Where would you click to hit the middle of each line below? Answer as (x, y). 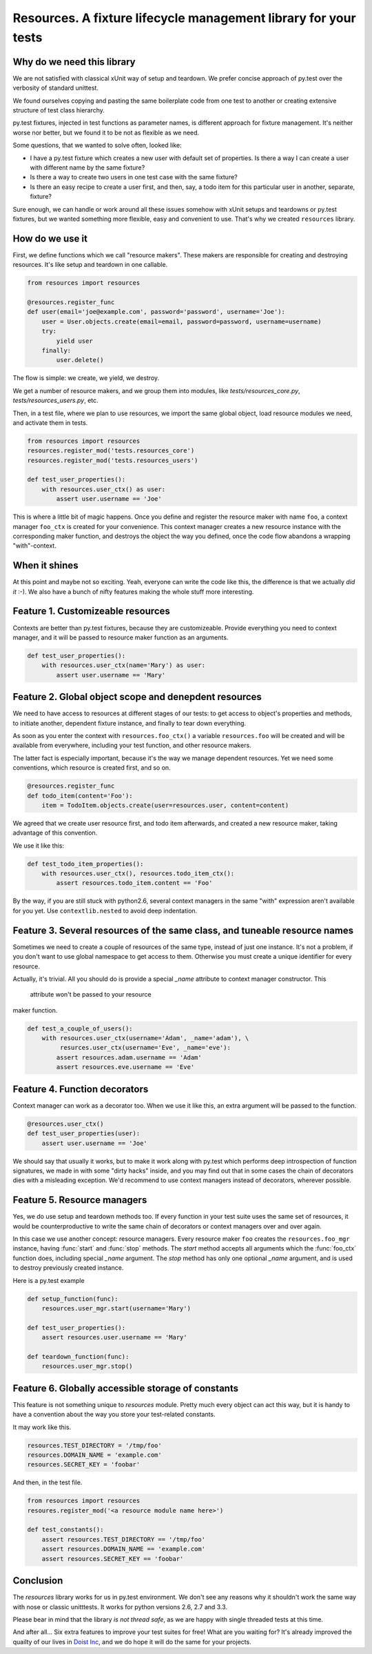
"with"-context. (34, 546)
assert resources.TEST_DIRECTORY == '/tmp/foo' (124, 1539)
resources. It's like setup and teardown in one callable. (90, 265)
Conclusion (38, 1581)
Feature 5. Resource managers (80, 1200)
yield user (74, 341)
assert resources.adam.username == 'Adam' (129, 1057)
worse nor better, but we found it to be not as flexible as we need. (106, 132)
